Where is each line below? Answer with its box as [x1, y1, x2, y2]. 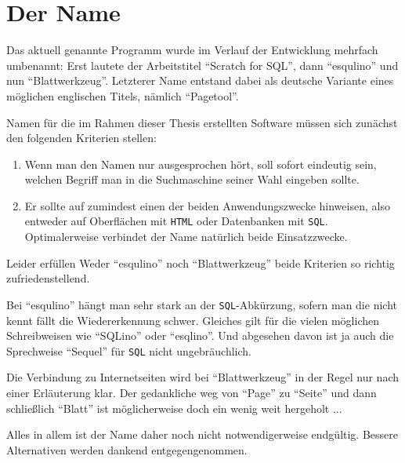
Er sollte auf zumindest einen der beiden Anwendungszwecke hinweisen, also [24, 197, 390, 213]
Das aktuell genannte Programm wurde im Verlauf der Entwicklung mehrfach [6, 42, 378, 58]
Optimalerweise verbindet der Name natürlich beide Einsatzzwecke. [24, 228, 348, 245]
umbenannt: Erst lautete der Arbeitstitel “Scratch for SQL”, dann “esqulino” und [6, 57, 399, 73]
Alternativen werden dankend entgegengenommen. [6, 441, 248, 458]
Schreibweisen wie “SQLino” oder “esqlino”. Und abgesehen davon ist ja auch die [6, 327, 394, 344]
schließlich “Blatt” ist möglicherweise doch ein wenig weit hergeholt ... [6, 399, 342, 416]
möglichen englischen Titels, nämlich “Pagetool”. [6, 87, 239, 104]
